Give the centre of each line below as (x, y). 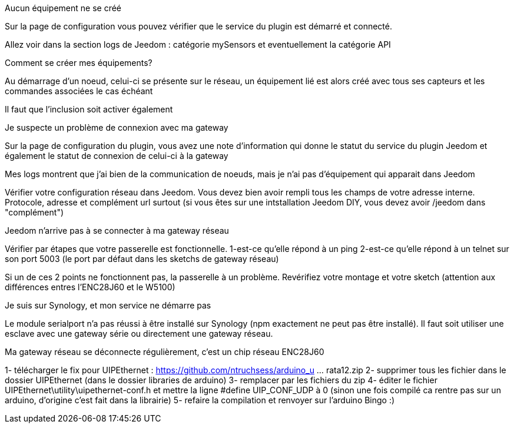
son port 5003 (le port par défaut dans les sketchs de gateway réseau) (142, 259)
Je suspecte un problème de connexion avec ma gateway (117, 127)
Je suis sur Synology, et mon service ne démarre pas (108, 305)
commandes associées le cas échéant (79, 91)
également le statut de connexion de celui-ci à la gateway (117, 156)
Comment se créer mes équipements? (79, 63)
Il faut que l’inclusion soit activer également (89, 109)
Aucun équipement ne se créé (63, 8)
